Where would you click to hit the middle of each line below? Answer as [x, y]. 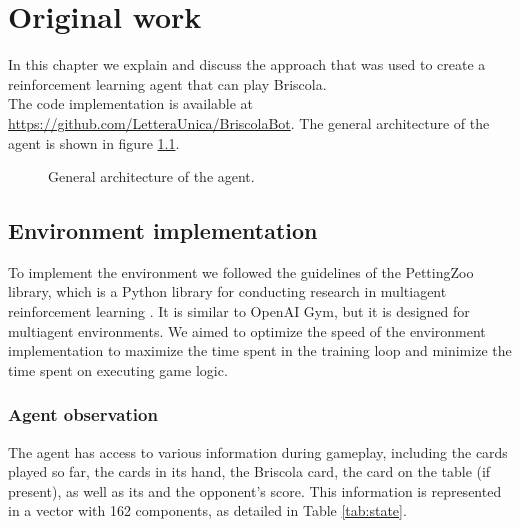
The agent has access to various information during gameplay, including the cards [258, 451]
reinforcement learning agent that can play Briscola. [167, 83]
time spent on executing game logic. [118, 369]
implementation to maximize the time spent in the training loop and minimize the [260, 350]
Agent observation [83, 414]
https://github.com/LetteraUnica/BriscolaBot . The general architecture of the [249, 122]
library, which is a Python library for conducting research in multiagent [227, 291]
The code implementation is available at [131, 103]
